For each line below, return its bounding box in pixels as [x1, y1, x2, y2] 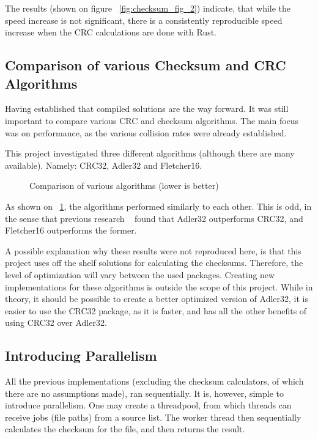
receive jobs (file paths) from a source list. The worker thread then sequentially [5, 410, 301, 423]
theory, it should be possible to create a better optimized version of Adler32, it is [5, 292, 309, 305]
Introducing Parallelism [5, 346, 157, 365]
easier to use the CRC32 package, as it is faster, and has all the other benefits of [5, 304, 307, 317]
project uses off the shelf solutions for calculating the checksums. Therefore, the [5, 256, 303, 269]
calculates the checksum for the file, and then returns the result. [5, 422, 245, 435]
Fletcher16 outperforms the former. [5, 224, 137, 237]
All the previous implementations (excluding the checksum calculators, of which [5, 375, 304, 388]
